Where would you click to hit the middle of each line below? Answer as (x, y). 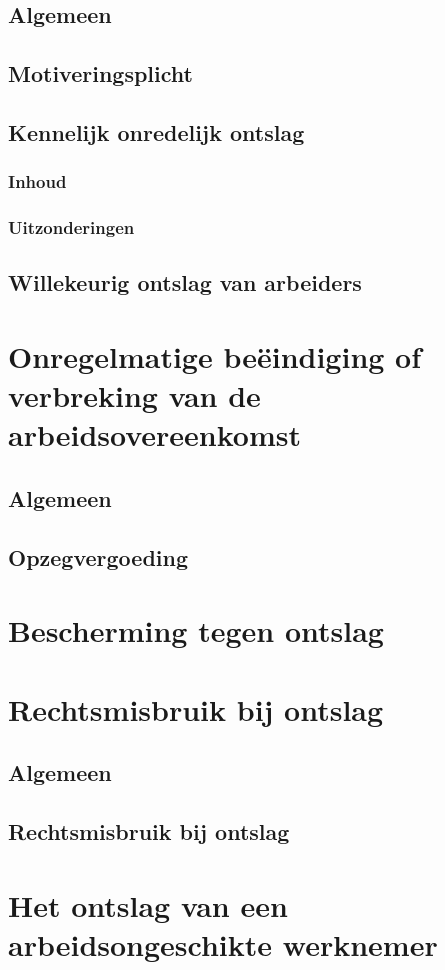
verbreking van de (134, 395)
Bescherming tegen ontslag (196, 630)
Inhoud (37, 181)
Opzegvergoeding (98, 556)
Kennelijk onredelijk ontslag (156, 131)
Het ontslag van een (148, 904)
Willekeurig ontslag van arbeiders (185, 282)
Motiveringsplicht (100, 73)
